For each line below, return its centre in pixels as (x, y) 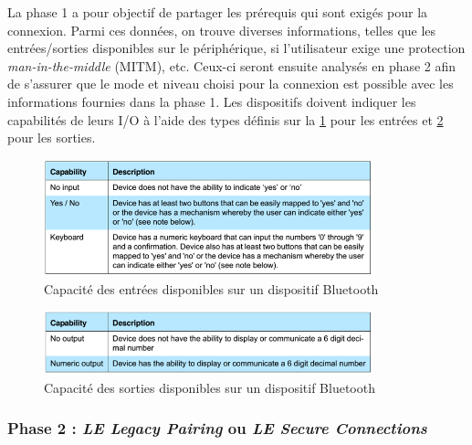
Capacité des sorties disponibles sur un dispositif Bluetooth (210, 387)
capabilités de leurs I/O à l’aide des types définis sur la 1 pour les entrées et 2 (226, 119)
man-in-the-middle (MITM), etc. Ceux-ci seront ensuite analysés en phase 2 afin (232, 65)
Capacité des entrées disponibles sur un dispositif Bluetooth (211, 288)
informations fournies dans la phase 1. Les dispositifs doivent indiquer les (212, 101)
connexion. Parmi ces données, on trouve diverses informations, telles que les (222, 30)
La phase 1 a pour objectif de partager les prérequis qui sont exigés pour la (218, 12)
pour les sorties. (52, 138)
